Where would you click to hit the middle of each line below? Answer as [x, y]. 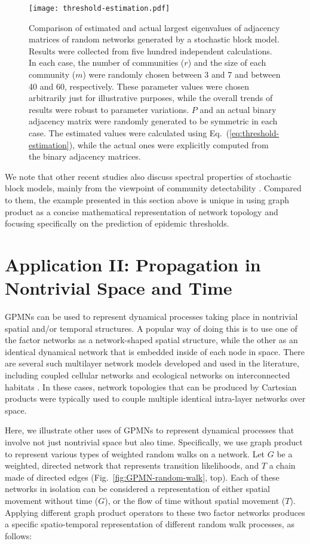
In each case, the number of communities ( [107, 62]
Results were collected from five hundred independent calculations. [151, 51]
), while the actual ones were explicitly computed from [169, 144]
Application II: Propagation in [133, 264]
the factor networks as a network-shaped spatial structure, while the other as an [151, 340]
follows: [19, 535]
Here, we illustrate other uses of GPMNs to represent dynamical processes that [150, 430]
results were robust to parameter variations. [109, 109]
